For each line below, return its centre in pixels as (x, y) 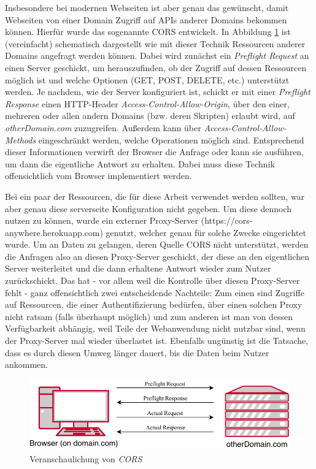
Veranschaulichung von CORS (86, 458)
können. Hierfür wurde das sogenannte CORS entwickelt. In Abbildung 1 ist (148, 32)
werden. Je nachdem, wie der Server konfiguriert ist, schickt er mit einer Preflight (158, 92)
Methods (21, 139)
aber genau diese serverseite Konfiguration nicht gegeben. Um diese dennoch (148, 208)
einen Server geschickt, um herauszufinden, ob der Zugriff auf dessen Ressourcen (156, 67)
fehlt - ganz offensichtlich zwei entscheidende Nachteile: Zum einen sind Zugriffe (155, 292)
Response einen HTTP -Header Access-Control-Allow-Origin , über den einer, (147, 103)
